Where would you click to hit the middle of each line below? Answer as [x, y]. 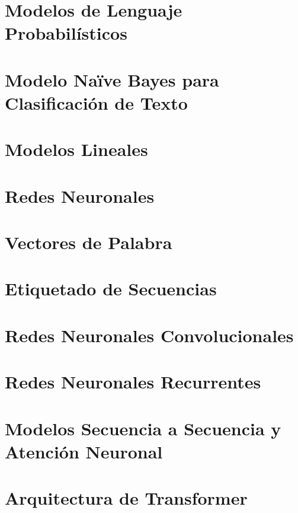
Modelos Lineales [76, 149]
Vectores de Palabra [89, 242]
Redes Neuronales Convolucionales [149, 335]
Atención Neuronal [84, 451]
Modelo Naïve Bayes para [112, 79]
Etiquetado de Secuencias [111, 289]
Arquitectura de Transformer [126, 498]
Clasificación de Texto [96, 102]
